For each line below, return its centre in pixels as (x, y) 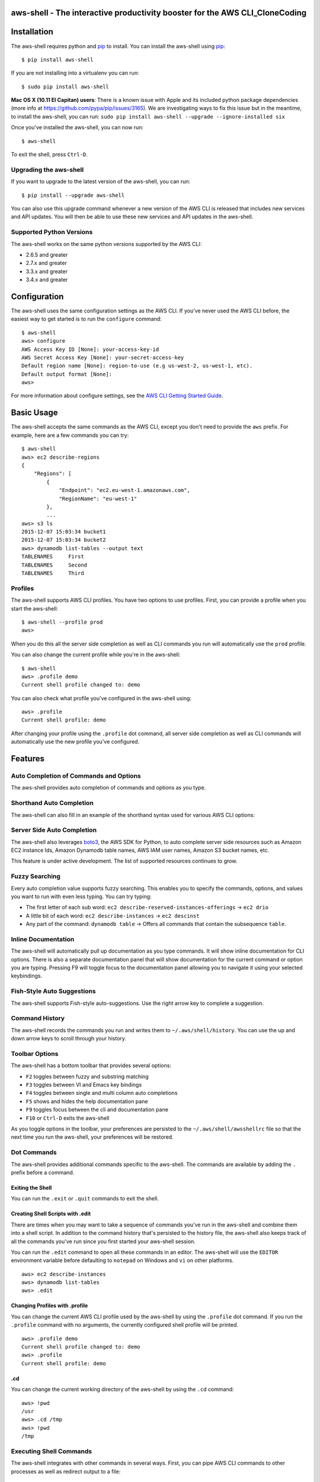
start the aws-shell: (35, 608)
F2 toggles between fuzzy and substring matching (87, 1077)
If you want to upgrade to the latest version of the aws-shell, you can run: (101, 181)
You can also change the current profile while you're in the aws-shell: (96, 654)
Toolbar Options (35, 1053)
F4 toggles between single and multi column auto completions (102, 1093)
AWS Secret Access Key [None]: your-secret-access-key (103, 357)
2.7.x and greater (47, 263)
